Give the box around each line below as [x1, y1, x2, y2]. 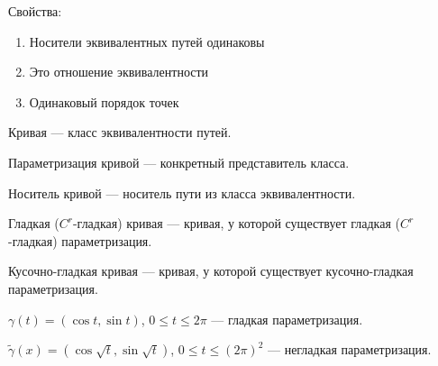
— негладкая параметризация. [267, 340, 432, 359]
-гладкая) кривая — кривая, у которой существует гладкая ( [72, 214, 400, 233]
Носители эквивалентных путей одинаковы [29, 32, 265, 50]
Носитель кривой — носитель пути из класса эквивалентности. [8, 183, 356, 202]
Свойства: [8, 2, 62, 20]
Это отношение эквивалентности [29, 62, 209, 81]
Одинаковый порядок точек [29, 92, 179, 111]
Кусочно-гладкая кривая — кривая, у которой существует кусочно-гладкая [8, 261, 414, 280]
